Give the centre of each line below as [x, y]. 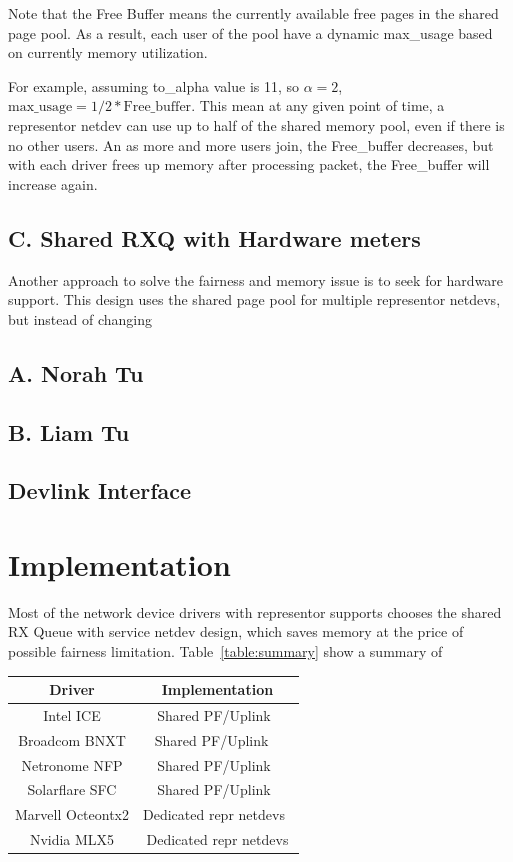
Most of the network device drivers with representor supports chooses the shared [255, 611]
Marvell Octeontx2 [72, 814]
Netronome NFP [72, 764]
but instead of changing [80, 318]
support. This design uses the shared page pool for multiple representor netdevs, [254, 299]
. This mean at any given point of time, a [318, 105]
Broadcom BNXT [72, 739]
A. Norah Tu [76, 372]
